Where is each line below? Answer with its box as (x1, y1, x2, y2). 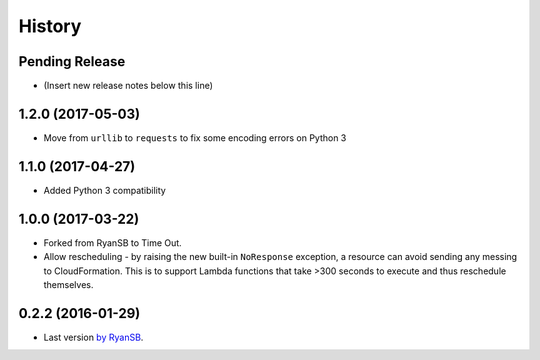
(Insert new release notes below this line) (43, 80, 214, 92)
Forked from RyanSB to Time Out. (43, 236, 182, 249)
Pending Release (18, 53, 126, 70)
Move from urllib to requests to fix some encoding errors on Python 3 (43, 131, 347, 144)
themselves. (43, 278, 94, 290)
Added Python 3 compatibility (43, 184, 167, 196)
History (18, 15, 82, 37)
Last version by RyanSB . (43, 331, 144, 343)
